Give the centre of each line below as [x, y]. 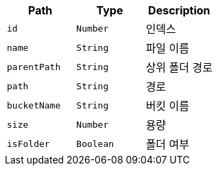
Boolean [95, 144]
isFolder [28, 144]
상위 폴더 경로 [179, 67]
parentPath [34, 67]
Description [179, 10]
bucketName [34, 105]
